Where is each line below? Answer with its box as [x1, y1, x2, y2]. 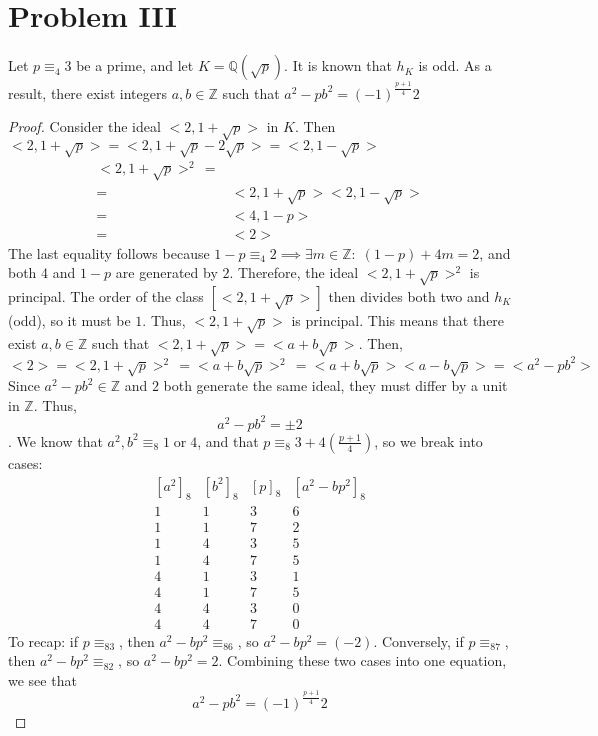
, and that [197, 430, 259, 451]
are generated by [115, 262, 218, 283]
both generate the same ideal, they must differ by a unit [163, 375, 508, 396]
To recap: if [8, 630, 79, 651]
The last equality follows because [8, 242, 210, 263]
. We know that [8, 430, 103, 451]
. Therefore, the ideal [229, 262, 359, 283]
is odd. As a [418, 55, 492, 76]
